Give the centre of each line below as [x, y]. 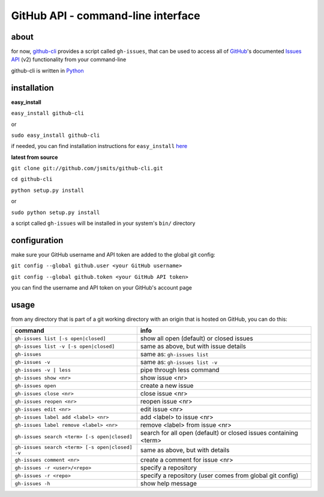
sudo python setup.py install [55, 212]
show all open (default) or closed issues [196, 339]
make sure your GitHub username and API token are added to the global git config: [113, 254]
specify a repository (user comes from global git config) [219, 475]
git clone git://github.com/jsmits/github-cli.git [87, 168]
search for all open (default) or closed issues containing [219, 433]
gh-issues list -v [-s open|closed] [65, 346]
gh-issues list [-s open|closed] [60, 338]
